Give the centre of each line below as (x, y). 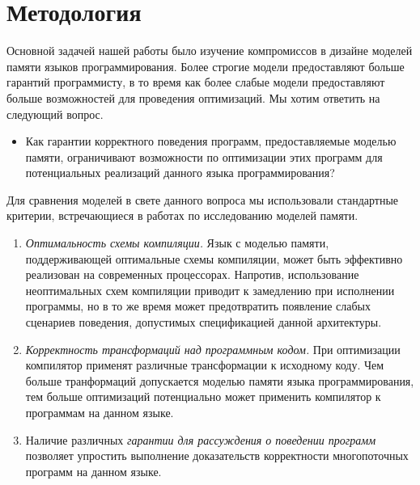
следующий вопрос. (55, 114)
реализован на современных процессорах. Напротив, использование (192, 274)
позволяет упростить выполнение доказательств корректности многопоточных (217, 455)
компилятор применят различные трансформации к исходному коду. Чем (205, 365)
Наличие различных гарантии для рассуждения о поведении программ (201, 439)
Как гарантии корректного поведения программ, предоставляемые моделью (211, 141)
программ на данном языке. (93, 471)
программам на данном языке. (100, 412)
